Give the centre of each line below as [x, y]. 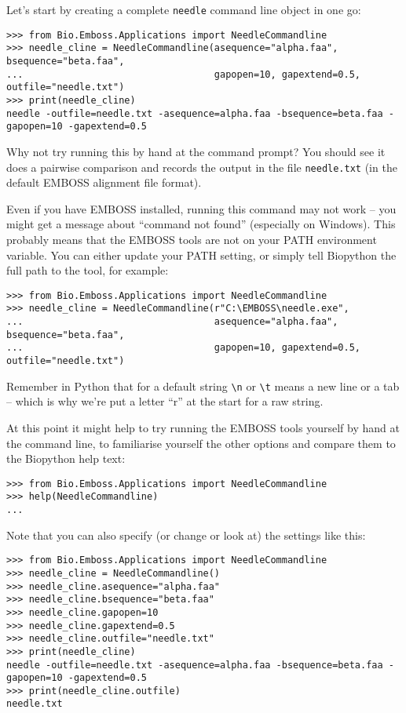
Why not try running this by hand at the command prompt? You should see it [196, 151]
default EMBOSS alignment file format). [104, 182]
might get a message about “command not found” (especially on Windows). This [201, 224]
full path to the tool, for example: [88, 270]
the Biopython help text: [66, 458]
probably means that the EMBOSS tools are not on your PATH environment [192, 239]
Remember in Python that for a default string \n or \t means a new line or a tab [203, 386]
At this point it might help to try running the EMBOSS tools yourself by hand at [203, 427]
